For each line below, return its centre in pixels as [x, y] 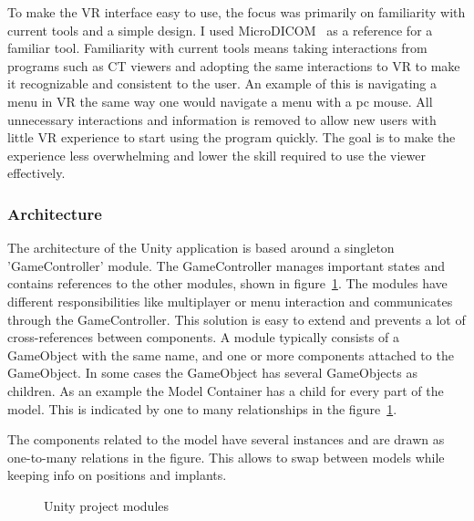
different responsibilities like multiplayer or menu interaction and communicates [230, 301]
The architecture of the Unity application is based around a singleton [201, 248]
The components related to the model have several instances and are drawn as [226, 439]
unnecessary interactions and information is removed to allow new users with [222, 119]
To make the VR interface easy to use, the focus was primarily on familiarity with [237, 12]
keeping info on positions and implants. [117, 475]
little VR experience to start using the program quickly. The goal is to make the [232, 137]
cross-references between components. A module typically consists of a [203, 337]
